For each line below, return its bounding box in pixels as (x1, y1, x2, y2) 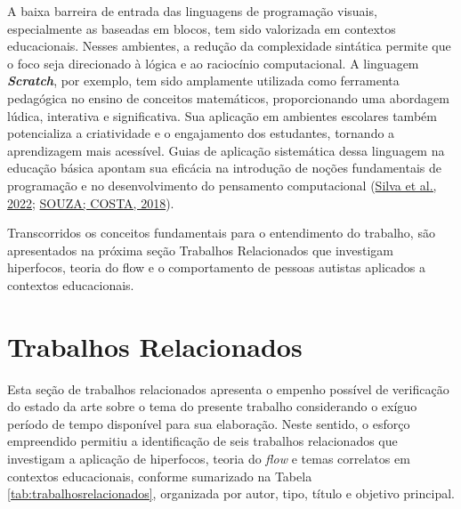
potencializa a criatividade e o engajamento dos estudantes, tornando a (7, 124, 395, 142)
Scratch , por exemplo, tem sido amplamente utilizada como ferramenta (7, 71, 400, 90)
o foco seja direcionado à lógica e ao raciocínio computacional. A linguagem (7, 53, 419, 72)
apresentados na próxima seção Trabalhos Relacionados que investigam (7, 240, 393, 259)
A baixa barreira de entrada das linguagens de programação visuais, (7, 2, 377, 20)
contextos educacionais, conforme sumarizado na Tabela (7, 466, 312, 485)
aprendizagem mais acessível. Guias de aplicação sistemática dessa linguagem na (7, 141, 445, 159)
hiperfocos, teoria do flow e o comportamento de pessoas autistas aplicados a (7, 258, 426, 277)
